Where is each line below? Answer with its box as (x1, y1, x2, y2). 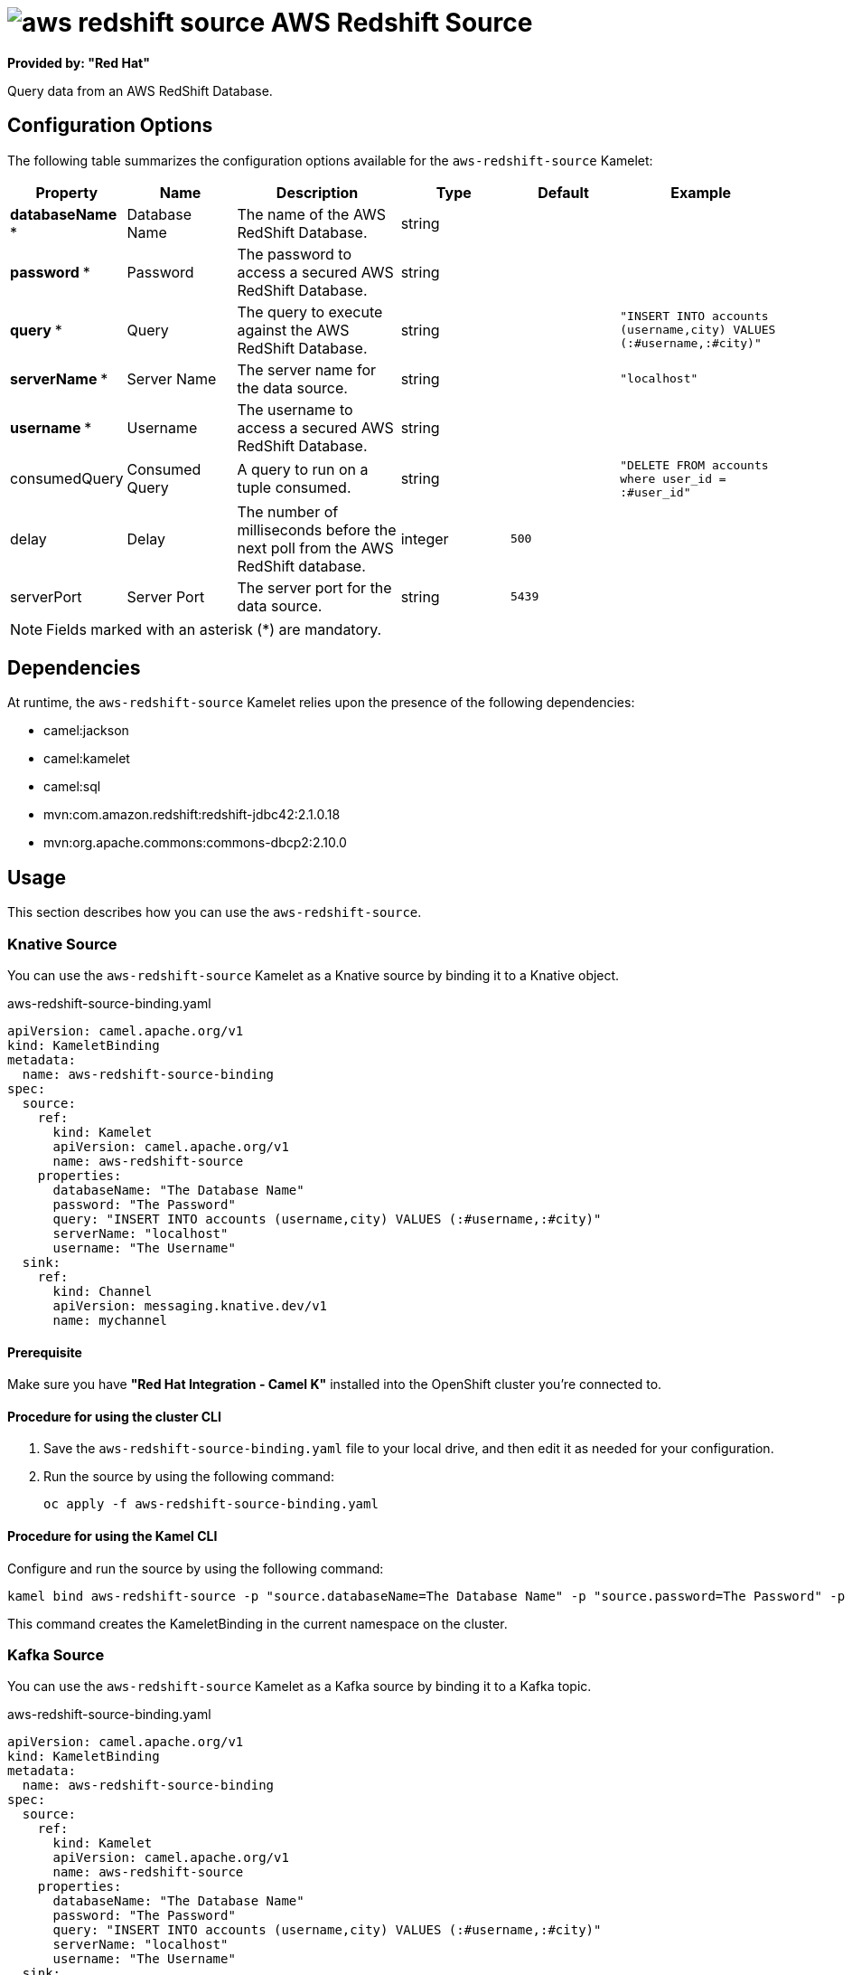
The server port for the (237, 578, 392, 597)
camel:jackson (43, 723, 129, 739)
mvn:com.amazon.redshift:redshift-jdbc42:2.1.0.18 (43, 807, 341, 823)
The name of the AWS (237, 204, 387, 223)
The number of (237, 502, 339, 521)
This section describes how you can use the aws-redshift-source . (7, 904, 422, 921)
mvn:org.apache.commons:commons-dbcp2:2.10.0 (43, 835, 347, 851)
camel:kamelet (43, 751, 130, 767)
